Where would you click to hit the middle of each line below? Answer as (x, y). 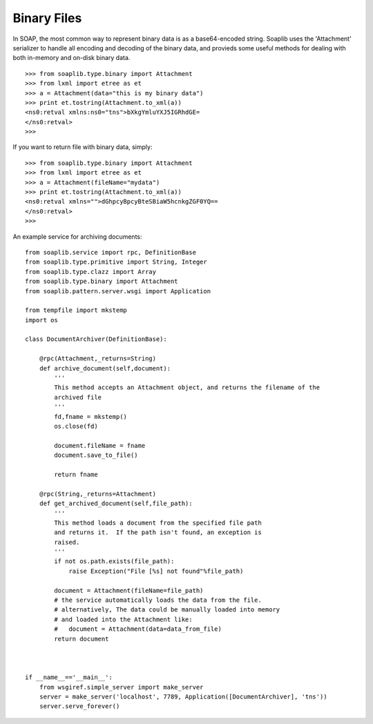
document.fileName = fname (100, 446)
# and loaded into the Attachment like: (123, 619)
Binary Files (47, 18)
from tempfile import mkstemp (76, 310)
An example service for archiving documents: (77, 236)
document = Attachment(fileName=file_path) (129, 590)
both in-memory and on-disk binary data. (71, 58)
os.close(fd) (76, 426)
